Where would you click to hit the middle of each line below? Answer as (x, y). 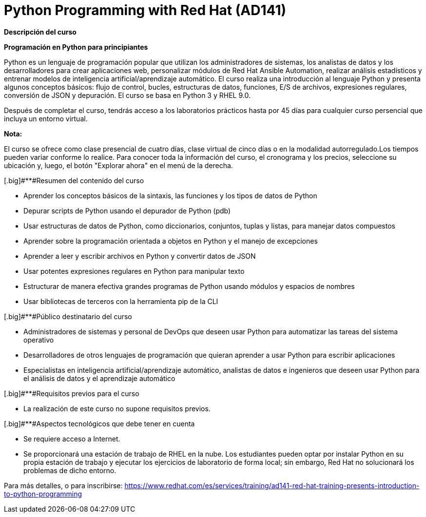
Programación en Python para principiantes (76, 47)
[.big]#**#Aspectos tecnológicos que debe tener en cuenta (99, 423)
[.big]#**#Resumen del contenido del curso (74, 180)
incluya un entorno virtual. (46, 118)
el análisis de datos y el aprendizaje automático (99, 378)
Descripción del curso (40, 32)
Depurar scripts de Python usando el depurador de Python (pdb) (127, 211)
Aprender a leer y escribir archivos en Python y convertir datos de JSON (140, 256)
